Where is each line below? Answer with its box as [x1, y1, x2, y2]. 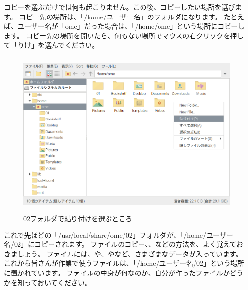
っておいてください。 [24, 277, 92, 287]
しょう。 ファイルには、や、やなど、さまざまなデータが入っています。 [17, 248, 243, 258]
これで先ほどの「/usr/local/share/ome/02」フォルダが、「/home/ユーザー [4, 229, 233, 239]
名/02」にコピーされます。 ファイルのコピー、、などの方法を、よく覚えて [4, 239, 236, 249]
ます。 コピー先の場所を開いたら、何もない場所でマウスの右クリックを [4, 30, 230, 40]
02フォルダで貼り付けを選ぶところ [23, 213, 132, 223]
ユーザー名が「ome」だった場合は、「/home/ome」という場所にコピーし [17, 21, 245, 31]
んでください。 [51, 40, 99, 50]
